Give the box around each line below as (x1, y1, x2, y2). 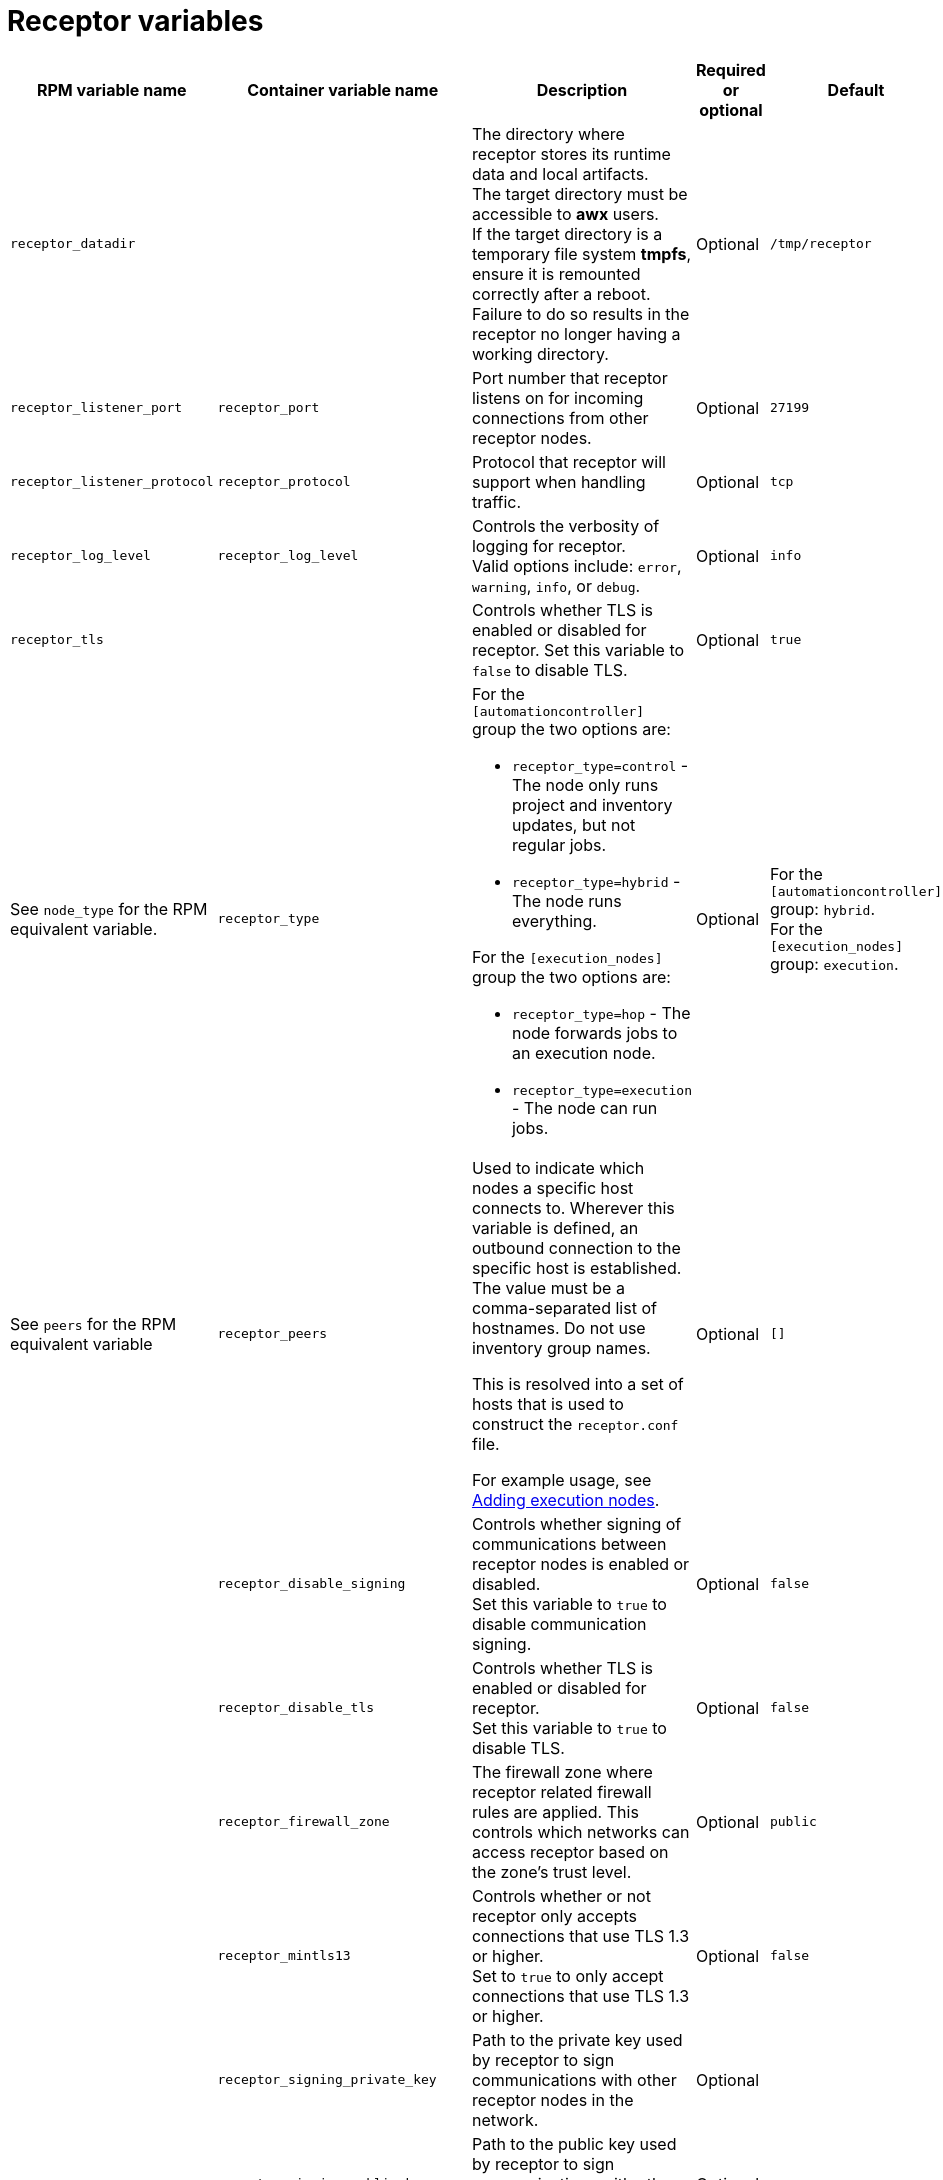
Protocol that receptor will (471, 451, 666, 472)
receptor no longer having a (471, 323, 681, 344)
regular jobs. (511, 834, 607, 855)
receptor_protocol (217, 474, 351, 490)
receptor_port (217, 400, 320, 416)
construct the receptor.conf (471, 1413, 679, 1434)
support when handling (471, 471, 646, 492)
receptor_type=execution (511, 1082, 692, 1098)
